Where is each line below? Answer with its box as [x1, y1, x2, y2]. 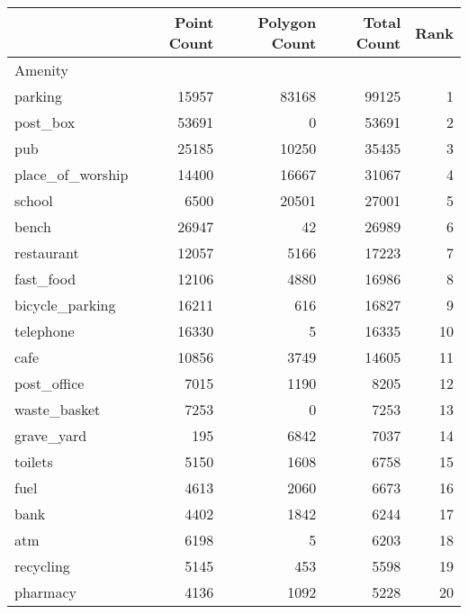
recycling [14, 555, 70, 576]
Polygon [257, 12, 317, 32]
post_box [14, 112, 76, 132]
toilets [14, 451, 53, 472]
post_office [14, 373, 85, 393]
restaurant [14, 242, 79, 263]
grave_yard [14, 425, 87, 446]
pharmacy [14, 582, 76, 602]
